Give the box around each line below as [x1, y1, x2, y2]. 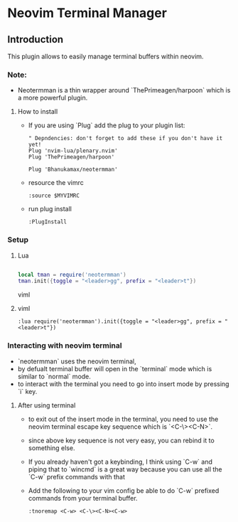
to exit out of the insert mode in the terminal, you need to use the [28, 415, 219, 423]
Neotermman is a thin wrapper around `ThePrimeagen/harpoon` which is [17, 86, 231, 95]
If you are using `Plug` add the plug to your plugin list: [28, 121, 185, 129]
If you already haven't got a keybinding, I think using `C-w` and [28, 457, 213, 466]
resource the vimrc [28, 179, 84, 187]
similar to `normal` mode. [17, 372, 91, 380]
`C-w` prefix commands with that [28, 472, 126, 481]
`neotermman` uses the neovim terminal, [17, 357, 136, 366]
